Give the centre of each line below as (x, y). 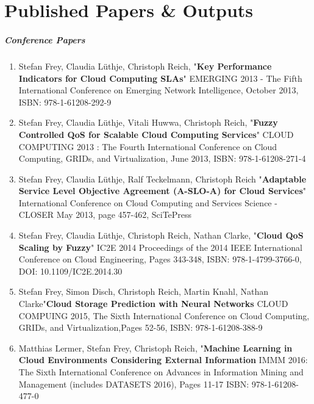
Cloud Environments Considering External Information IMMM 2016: (163, 360)
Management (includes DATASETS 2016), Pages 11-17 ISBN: (134, 384)
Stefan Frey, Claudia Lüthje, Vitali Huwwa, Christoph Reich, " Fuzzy (148, 122)
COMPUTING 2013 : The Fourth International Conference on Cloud (148, 146)
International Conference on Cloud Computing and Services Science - (148, 202)
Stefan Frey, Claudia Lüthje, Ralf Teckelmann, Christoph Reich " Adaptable (162, 179)
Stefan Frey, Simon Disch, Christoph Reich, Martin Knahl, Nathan (144, 291)
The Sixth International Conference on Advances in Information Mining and (161, 372)
